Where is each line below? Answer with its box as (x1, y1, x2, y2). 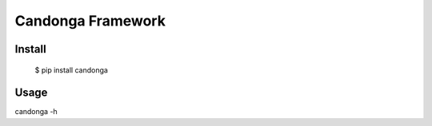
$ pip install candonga (34, 65, 108, 75)
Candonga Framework (14, 12, 166, 30)
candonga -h (14, 107, 58, 116)
